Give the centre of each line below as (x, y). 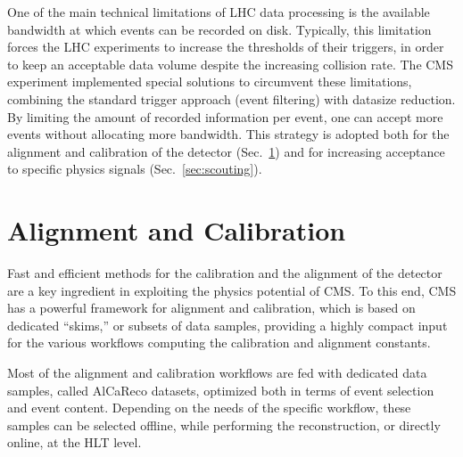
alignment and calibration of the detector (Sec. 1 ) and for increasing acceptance (226, 151)
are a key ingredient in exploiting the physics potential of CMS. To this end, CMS (232, 290)
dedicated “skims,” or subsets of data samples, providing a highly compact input (227, 325)
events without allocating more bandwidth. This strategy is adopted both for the (228, 134)
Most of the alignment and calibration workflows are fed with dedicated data (217, 373)
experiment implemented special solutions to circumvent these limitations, (210, 82)
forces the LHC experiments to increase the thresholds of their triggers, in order (226, 47)
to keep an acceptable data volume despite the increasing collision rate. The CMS (230, 64)
